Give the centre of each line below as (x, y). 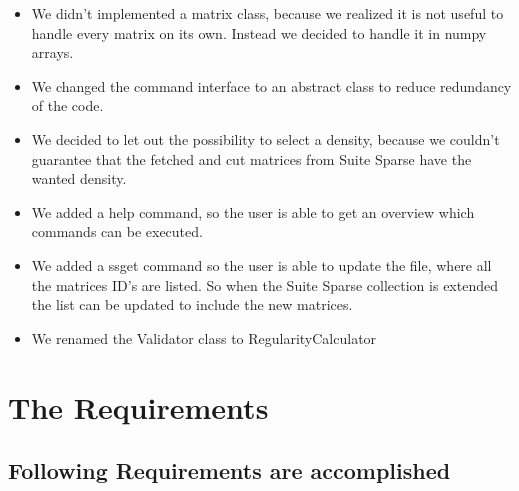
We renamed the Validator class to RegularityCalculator (204, 337)
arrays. (52, 52)
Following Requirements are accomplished (229, 470)
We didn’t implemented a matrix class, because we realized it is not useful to (267, 13)
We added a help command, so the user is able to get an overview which (253, 211)
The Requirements (138, 406)
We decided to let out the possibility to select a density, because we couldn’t (265, 138)
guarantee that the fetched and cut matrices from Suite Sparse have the (251, 158)
